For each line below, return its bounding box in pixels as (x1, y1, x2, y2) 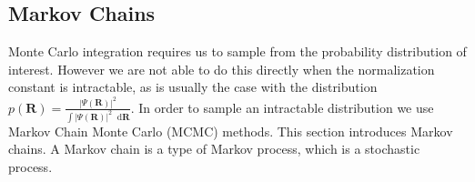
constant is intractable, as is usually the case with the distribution (8, 77, 378, 96)
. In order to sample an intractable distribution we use (130, 97, 434, 116)
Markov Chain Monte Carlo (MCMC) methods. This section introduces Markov (8, 121, 453, 140)
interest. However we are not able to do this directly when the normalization (8, 59, 435, 78)
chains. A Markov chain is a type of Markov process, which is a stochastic (8, 139, 420, 158)
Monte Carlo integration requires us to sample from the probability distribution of (8, 42, 467, 61)
